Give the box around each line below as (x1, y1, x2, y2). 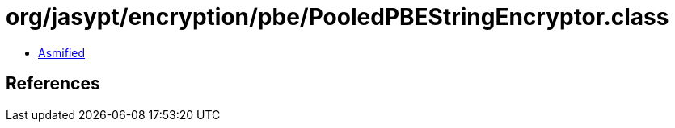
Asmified (38, 45, 86, 60)
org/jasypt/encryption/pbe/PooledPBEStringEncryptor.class (6, 3, 669, 31)
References (6, 73, 100, 94)
